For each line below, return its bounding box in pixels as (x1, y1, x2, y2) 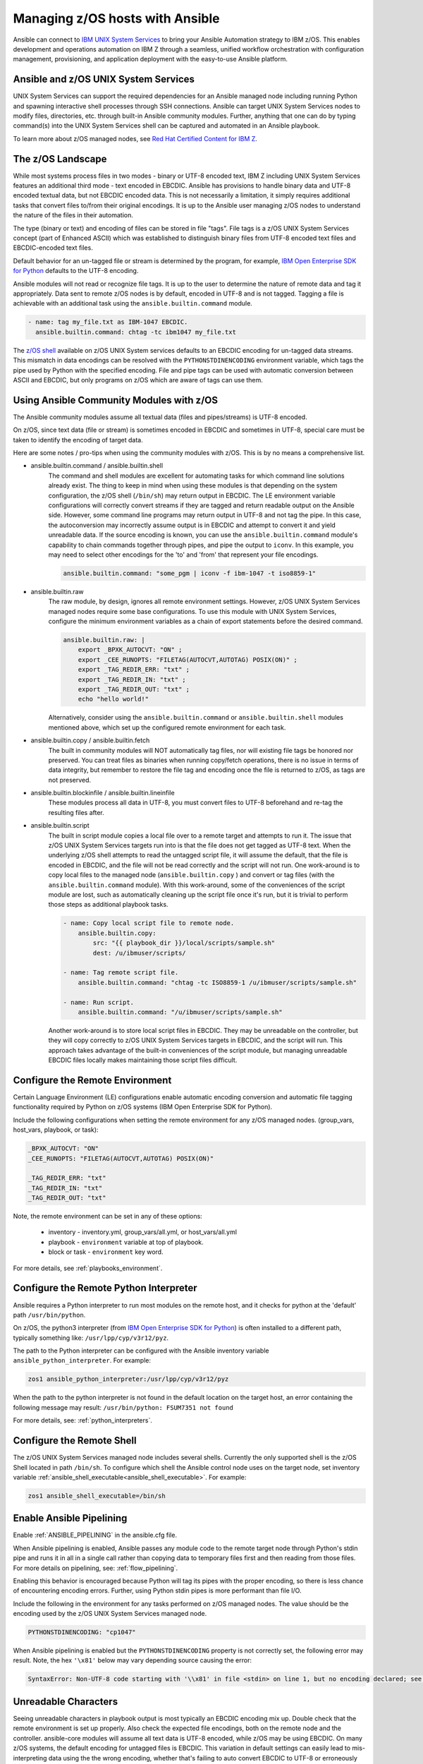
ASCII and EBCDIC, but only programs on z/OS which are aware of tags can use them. (13, 375, 264, 384)
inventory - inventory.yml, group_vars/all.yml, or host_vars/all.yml (48, 1228, 238, 1236)
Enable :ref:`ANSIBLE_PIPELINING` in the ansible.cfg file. (13, 1531, 178, 1540)
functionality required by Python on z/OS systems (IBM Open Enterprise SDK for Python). (13, 1103, 273, 1111)
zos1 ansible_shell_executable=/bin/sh (27, 1492, 166, 1499)
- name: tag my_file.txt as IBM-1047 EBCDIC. (27, 318, 188, 326)
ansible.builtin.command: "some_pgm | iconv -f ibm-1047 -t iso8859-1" (63, 569, 317, 577)
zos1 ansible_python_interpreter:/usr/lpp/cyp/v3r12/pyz (27, 1375, 229, 1383)
